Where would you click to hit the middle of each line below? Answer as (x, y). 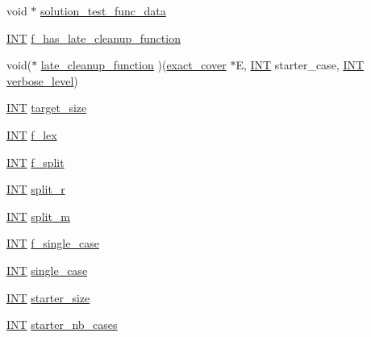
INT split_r (36, 189)
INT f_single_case (53, 243)
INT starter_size (48, 297)
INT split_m (39, 216)
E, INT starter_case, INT (300, 65)
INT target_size (47, 108)
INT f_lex (32, 134)
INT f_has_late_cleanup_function (94, 37)
